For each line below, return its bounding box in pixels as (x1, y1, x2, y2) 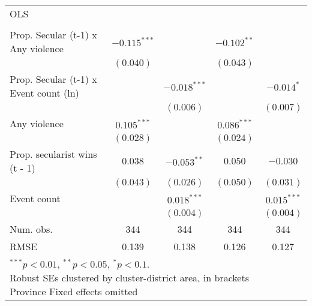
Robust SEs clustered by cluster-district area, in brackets (10, 271, 249, 284)
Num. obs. (10, 222, 53, 236)
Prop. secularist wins (10, 147, 97, 161)
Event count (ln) (10, 86, 79, 100)
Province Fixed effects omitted (10, 284, 138, 298)
